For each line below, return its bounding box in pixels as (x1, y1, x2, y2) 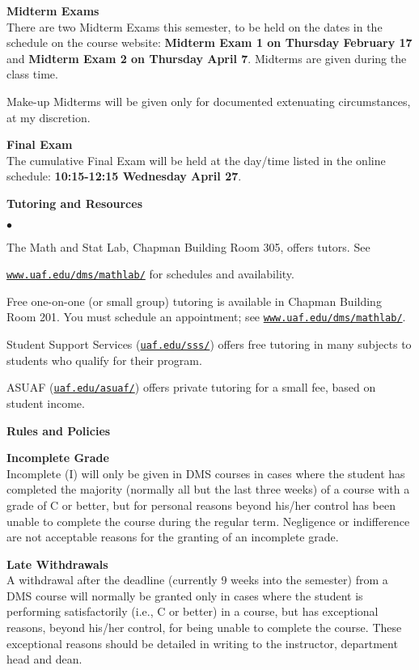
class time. (6, 66, 58, 83)
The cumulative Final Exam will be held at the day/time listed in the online (6, 151, 386, 168)
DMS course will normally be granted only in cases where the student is (6, 587, 363, 604)
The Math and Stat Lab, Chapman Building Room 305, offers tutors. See (6, 238, 370, 255)
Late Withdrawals (6, 555, 108, 572)
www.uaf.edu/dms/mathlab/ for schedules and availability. (6, 265, 294, 282)
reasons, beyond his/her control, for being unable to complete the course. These (6, 619, 402, 636)
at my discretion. (6, 108, 91, 125)
